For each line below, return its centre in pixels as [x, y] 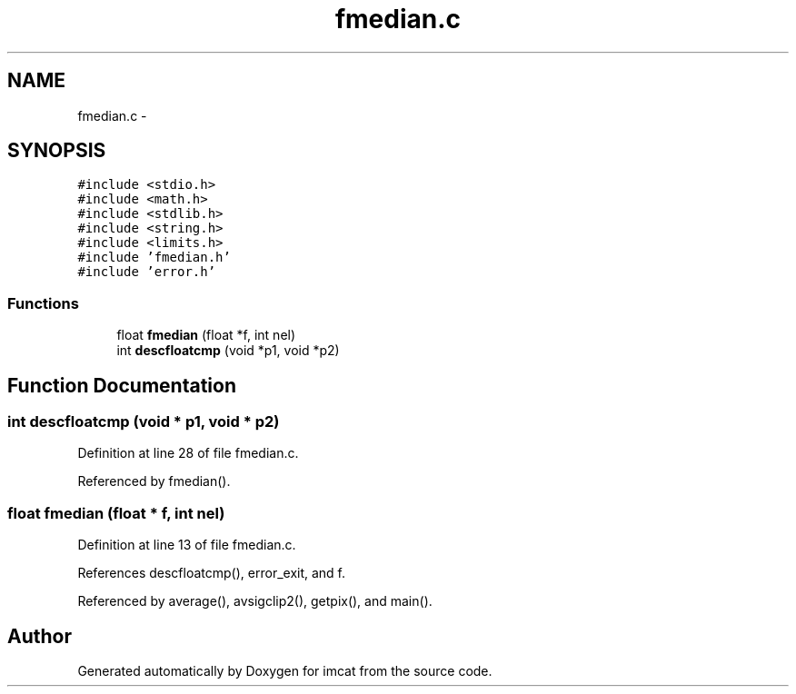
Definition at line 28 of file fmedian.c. [188, 453]
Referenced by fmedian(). [154, 481]
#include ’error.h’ [147, 272]
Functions [43, 303]
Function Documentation [122, 385]
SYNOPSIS [57, 151]
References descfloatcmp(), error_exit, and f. [212, 573]
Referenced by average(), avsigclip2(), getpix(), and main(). [255, 601]
